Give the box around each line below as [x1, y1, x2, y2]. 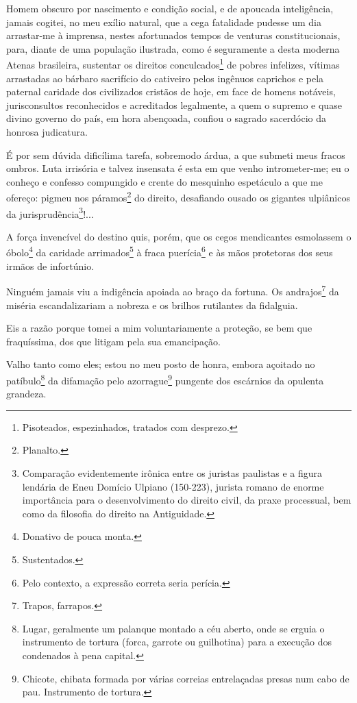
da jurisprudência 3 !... [6, 204, 94, 221]
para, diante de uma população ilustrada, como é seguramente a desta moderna [6, 41, 340, 56]
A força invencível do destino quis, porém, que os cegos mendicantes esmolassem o [6, 229, 352, 243]
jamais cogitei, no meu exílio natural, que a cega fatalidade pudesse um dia [6, 14, 321, 29]
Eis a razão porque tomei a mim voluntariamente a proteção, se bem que [6, 321, 312, 335]
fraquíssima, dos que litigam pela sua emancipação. [6, 334, 221, 348]
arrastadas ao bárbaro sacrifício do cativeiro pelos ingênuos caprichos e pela [6, 71, 324, 85]
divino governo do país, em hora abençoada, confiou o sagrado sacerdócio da [6, 111, 327, 125]
